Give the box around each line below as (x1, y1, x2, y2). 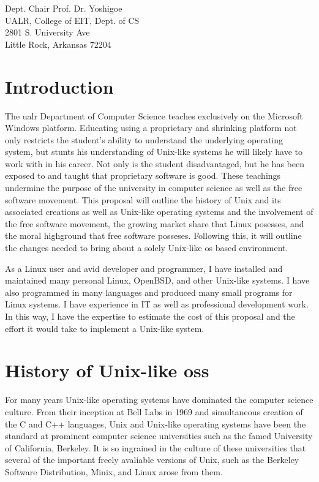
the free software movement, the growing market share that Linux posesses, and (5, 217, 304, 230)
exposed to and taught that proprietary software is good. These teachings (5, 169, 281, 182)
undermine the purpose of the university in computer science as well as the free (5, 181, 302, 194)
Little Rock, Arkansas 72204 (5, 37, 111, 50)
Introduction (5, 73, 114, 99)
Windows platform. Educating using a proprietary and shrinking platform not (5, 121, 297, 134)
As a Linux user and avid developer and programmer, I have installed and (5, 262, 283, 274)
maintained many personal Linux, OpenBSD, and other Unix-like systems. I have (5, 274, 310, 287)
